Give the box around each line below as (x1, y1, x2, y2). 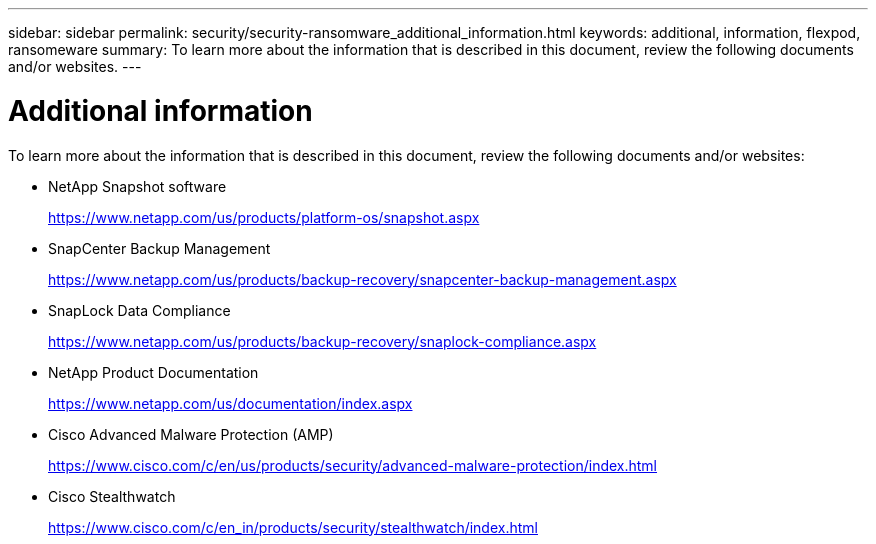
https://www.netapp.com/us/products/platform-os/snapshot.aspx (48, 208, 480, 226)
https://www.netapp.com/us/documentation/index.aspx (48, 394, 413, 412)
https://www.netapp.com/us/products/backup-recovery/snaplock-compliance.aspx (48, 332, 597, 350)
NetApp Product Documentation (48, 363, 259, 381)
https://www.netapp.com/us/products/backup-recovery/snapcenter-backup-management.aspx (48, 270, 677, 288)
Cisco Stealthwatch (48, 487, 176, 505)
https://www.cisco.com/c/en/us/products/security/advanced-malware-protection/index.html (48, 456, 658, 474)
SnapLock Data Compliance (48, 301, 231, 319)
